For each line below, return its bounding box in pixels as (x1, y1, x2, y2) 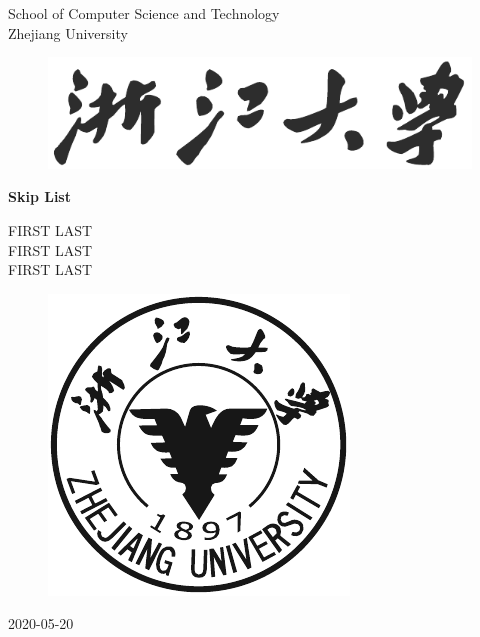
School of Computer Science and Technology (8, 3, 280, 23)
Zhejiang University (8, 22, 128, 43)
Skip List (8, 186, 71, 207)
